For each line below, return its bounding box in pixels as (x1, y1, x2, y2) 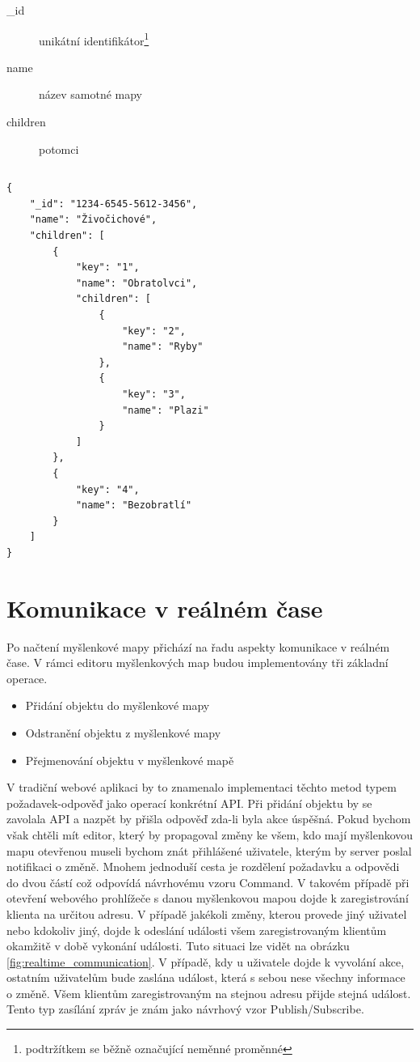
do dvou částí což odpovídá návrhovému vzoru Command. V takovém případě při (6, 873, 409, 890)
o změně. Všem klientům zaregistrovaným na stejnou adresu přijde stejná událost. (6, 984, 411, 1001)
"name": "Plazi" (122, 404, 209, 416)
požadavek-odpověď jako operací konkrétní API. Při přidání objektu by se (6, 794, 372, 811)
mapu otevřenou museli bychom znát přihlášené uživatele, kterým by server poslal (6, 842, 412, 859)
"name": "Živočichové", (29, 214, 157, 226)
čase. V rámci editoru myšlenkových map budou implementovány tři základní (6, 654, 388, 671)
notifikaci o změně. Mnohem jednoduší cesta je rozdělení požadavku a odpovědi (6, 858, 400, 875)
